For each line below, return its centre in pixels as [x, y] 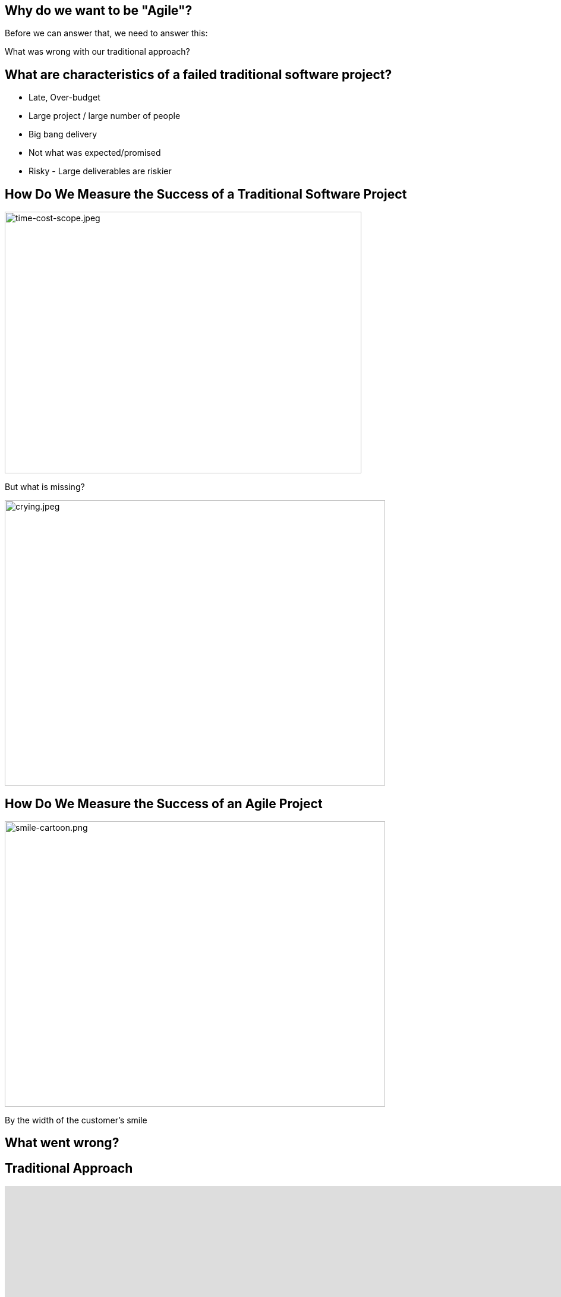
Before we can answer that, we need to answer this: [106, 33]
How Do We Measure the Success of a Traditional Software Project [206, 194]
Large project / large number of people [105, 116]
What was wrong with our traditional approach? [97, 52]
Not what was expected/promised [95, 153]
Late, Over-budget [64, 98]
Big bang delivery [63, 134]
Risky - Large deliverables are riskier [100, 171]
